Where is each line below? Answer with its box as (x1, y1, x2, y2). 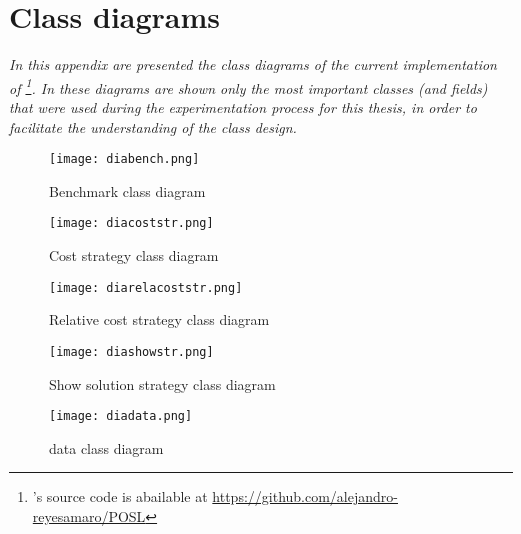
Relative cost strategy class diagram (49, 309, 270, 330)
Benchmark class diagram (49, 180, 206, 201)
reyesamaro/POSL (32, 506, 146, 526)
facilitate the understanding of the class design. (9, 116, 297, 137)
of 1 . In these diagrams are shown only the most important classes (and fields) (9, 74, 488, 98)
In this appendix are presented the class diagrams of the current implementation (9, 54, 497, 75)
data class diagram (49, 437, 164, 458)
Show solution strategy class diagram (49, 373, 276, 394)
